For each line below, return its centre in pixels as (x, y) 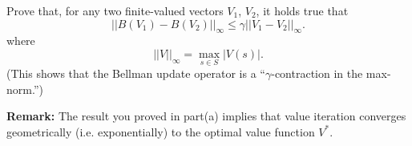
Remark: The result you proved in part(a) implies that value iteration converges (206, 116)
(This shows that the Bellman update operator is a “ (136, 73)
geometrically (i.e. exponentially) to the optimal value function (161, 131)
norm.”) (25, 89)
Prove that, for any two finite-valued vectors (115, 10)
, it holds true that (302, 10)
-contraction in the (317, 73)
